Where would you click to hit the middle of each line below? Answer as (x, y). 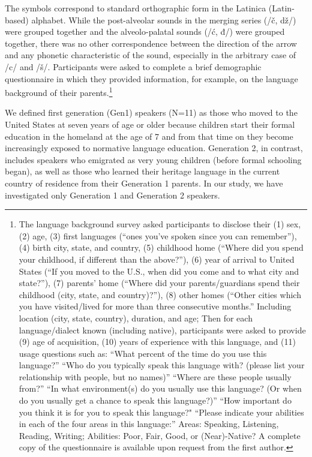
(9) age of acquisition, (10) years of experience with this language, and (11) (157, 342)
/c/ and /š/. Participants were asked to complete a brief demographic (133, 66)
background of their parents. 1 (59, 91)
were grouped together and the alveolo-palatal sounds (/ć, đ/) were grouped (145, 31)
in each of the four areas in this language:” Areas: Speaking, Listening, (149, 424)
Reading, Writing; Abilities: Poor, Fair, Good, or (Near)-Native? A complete (160, 435)
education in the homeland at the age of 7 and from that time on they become (149, 136)
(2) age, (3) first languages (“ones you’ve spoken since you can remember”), (158, 235)
